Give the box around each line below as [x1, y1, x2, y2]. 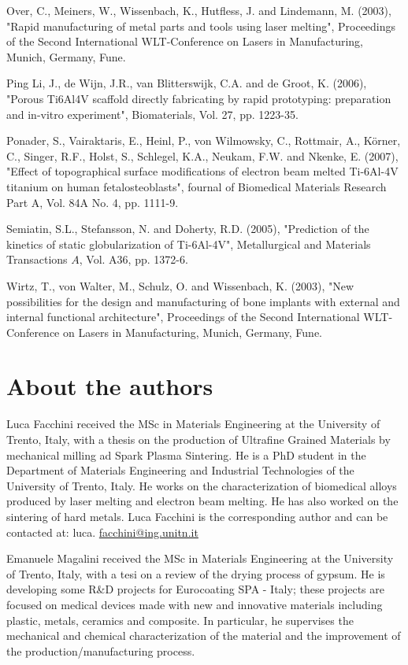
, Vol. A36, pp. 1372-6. [79, 251, 188, 268]
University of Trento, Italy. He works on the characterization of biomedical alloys [6, 477, 397, 493]
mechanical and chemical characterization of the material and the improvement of [6, 627, 401, 644]
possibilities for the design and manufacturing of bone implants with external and [6, 293, 400, 309]
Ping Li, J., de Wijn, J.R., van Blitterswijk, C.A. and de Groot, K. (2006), [6, 75, 367, 91]
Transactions [6, 251, 68, 268]
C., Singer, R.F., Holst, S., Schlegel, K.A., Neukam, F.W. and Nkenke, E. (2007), [6, 147, 399, 164]
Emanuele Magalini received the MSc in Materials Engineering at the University [6, 550, 394, 567]
